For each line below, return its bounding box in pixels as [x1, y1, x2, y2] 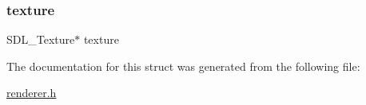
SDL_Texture [6, 31, 75, 48]
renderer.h [6, 84, 57, 101]
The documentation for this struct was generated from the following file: [6, 57, 360, 74]
